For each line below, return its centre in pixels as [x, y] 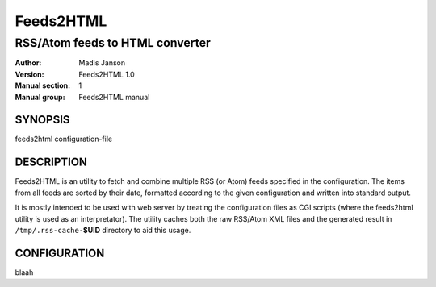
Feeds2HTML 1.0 [107, 74]
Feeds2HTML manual [114, 97]
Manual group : [40, 97]
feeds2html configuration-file [64, 139]
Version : [29, 74]
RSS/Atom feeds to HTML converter [113, 43]
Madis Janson [102, 63]
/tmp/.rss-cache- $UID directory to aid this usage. [103, 230]
